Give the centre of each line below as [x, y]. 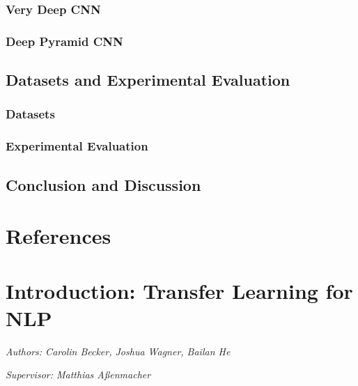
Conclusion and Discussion [103, 184]
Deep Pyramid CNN [64, 41]
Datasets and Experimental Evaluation [148, 80]
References [59, 236]
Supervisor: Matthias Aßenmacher [78, 375]
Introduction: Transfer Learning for [179, 290]
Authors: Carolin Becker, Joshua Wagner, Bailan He [118, 351]
